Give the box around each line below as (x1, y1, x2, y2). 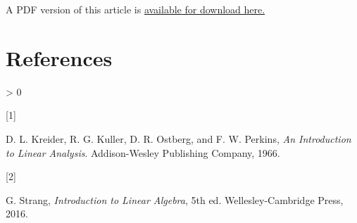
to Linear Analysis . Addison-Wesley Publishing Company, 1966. (6, 145, 280, 160)
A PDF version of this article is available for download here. (6, 2, 265, 16)
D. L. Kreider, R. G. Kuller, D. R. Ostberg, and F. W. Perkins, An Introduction (6, 131, 351, 146)
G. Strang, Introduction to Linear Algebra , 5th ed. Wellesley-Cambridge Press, (6, 192, 344, 207)
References (6, 43, 113, 72)
